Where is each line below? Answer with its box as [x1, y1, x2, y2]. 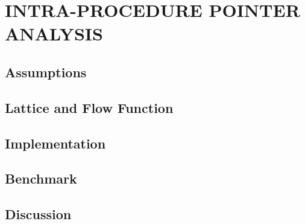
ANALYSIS [5, 21, 103, 46]
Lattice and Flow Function [5, 98, 174, 117]
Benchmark [5, 169, 77, 188]
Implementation [5, 133, 106, 152]
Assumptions [5, 62, 87, 81]
